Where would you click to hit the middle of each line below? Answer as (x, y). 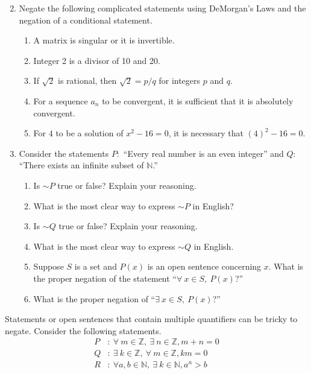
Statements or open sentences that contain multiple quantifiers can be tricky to (151, 319)
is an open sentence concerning (204, 266)
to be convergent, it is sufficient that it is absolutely (198, 100)
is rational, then (87, 81)
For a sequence (61, 100)
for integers (180, 81)
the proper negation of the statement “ (105, 278)
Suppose (49, 266)
